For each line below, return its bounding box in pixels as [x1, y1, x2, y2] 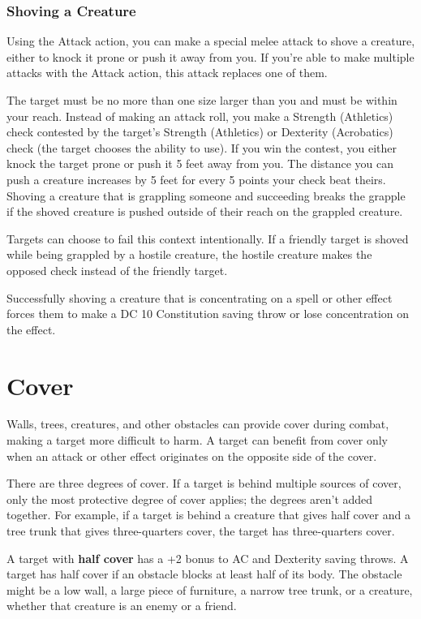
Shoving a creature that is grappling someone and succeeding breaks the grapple [6, 187, 406, 204]
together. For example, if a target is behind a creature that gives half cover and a [6, 506, 410, 523]
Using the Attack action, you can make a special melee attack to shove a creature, [6, 32, 415, 49]
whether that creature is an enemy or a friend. [6, 597, 237, 614]
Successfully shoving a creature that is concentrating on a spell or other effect [6, 289, 393, 306]
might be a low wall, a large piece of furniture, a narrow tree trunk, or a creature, [6, 581, 413, 598]
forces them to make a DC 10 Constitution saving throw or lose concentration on [6, 305, 410, 322]
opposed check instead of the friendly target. [6, 261, 228, 278]
